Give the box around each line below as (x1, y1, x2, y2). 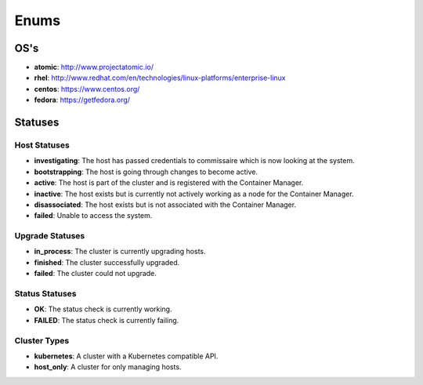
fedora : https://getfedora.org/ (34, 95, 131, 105)
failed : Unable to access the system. (34, 211, 153, 220)
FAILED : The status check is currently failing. (34, 315, 179, 325)
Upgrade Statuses (14, 231, 85, 242)
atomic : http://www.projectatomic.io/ (34, 63, 154, 72)
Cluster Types (14, 335, 70, 346)
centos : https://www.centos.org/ (34, 84, 140, 93)
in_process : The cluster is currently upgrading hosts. (34, 247, 206, 256)
